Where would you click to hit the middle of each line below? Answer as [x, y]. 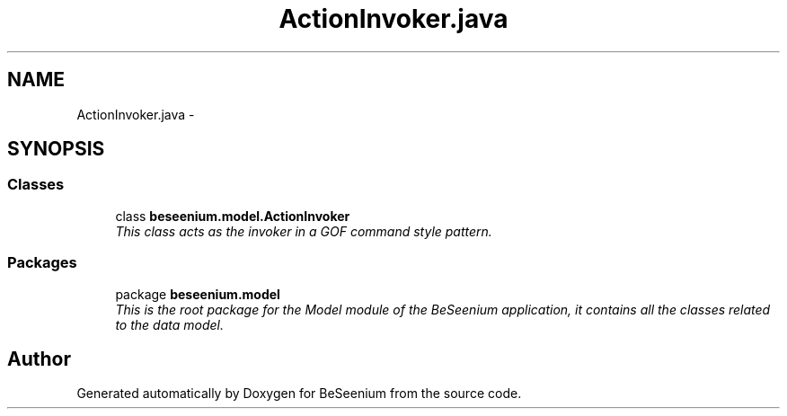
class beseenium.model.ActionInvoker [233, 216]
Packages [42, 263]
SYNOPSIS [56, 149]
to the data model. [169, 324]
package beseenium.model [198, 294]
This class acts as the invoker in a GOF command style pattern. [304, 231]
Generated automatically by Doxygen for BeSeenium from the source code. [299, 394]
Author [39, 358]
